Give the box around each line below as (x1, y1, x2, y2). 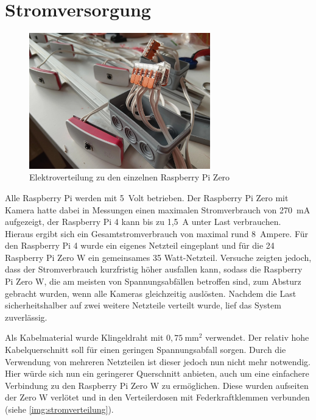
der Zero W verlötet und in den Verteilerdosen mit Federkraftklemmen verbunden (5, 391, 310, 404)
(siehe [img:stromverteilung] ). (5, 403, 114, 415)
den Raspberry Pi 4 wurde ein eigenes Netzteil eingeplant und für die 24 (5, 239, 275, 252)
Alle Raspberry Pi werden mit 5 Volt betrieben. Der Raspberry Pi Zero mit (5, 191, 289, 204)
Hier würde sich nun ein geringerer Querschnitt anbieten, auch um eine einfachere (5, 367, 309, 380)
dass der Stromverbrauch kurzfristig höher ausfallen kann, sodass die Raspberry (5, 263, 303, 276)
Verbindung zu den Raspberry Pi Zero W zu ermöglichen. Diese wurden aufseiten (5, 379, 309, 391)
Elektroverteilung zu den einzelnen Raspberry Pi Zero (29, 171, 230, 183)
